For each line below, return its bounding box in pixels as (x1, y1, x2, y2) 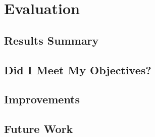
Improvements (4, 91, 80, 107)
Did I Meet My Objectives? (4, 62, 151, 77)
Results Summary (4, 32, 99, 48)
